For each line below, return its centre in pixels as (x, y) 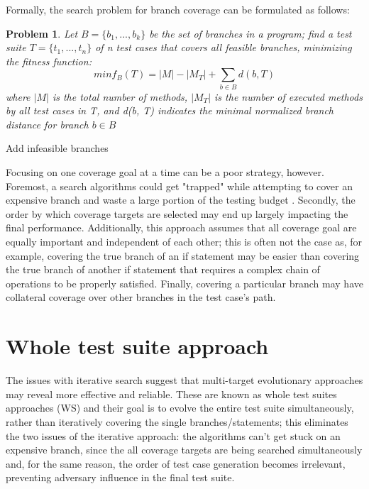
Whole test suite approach (137, 346)
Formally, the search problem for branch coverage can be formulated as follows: (178, 9)
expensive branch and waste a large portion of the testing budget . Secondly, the (181, 200)
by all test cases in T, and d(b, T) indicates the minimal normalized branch (170, 110)
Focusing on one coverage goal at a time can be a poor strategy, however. (165, 172)
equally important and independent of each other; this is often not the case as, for (184, 242)
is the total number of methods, (120, 96)
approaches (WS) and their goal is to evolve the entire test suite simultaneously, (180, 408)
